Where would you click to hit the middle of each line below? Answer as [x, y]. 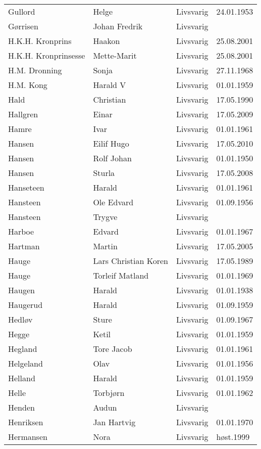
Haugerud [25, 305]
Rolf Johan [112, 158]
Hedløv [20, 319]
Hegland [23, 349]
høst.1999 [233, 437]
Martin [105, 246]
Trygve [105, 217]
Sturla [104, 173]
